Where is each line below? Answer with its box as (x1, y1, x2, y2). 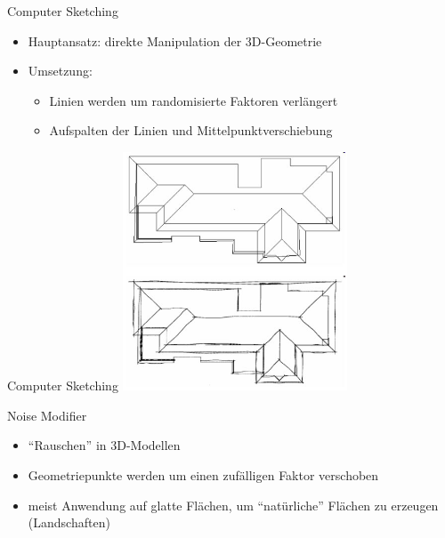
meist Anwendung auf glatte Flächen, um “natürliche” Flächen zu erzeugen (28, 495, 439, 514)
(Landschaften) (28, 513, 110, 532)
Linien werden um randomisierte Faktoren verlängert (49, 91, 338, 109)
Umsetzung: (28, 61, 93, 80)
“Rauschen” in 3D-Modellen (28, 436, 181, 454)
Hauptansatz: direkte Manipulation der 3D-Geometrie (28, 31, 322, 50)
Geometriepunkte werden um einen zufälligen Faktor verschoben (28, 465, 379, 484)
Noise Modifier (7, 406, 87, 424)
